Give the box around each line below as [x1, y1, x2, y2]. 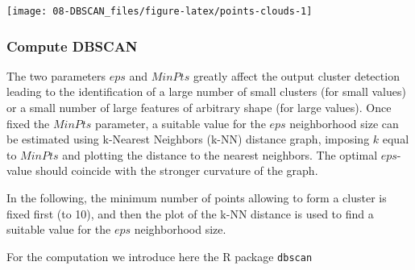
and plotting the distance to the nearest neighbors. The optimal [62, 146, 378, 163]
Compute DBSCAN [6, 35, 138, 56]
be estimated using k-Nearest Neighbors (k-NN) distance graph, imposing [6, 131, 370, 147]
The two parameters [6, 67, 106, 84]
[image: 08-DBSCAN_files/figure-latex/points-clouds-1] [6, 6, 313, 17]
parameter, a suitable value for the [95, 114, 266, 131]
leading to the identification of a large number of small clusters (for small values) [6, 83, 406, 100]
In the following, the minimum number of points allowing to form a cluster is [6, 189, 387, 206]
